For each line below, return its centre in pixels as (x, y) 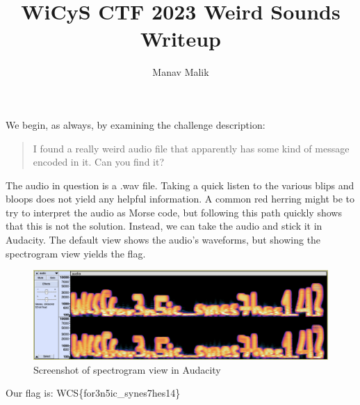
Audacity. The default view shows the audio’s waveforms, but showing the (163, 240)
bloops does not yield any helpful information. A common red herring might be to (180, 199)
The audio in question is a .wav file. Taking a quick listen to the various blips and (180, 185)
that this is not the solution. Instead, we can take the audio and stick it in (164, 226)
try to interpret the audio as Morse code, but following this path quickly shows (174, 212)
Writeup (181, 39)
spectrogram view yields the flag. (76, 253)
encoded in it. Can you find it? (99, 162)
